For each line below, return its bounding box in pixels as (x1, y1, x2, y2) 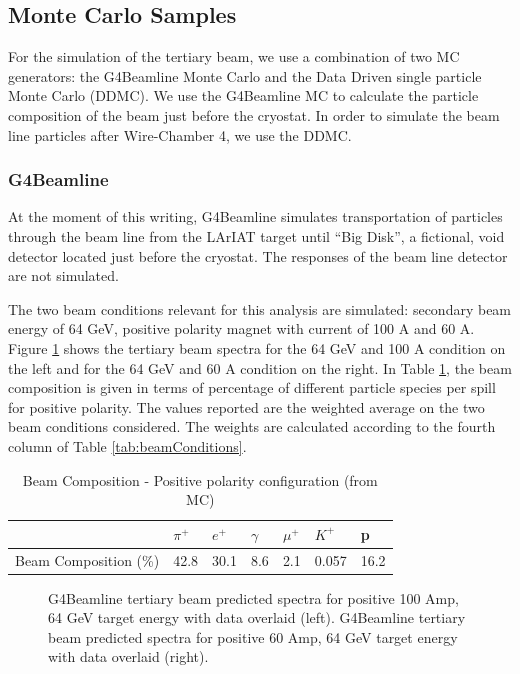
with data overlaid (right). (48, 646, 209, 667)
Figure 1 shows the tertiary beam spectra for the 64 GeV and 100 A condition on (8, 337, 506, 358)
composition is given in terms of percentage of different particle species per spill (8, 377, 496, 398)
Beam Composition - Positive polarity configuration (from (22, 469, 378, 490)
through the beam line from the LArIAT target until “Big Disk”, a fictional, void (8, 225, 505, 246)
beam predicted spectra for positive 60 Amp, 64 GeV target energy (48, 626, 458, 647)
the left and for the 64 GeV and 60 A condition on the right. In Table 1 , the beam (8, 357, 512, 378)
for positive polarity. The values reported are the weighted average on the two (8, 396, 485, 417)
